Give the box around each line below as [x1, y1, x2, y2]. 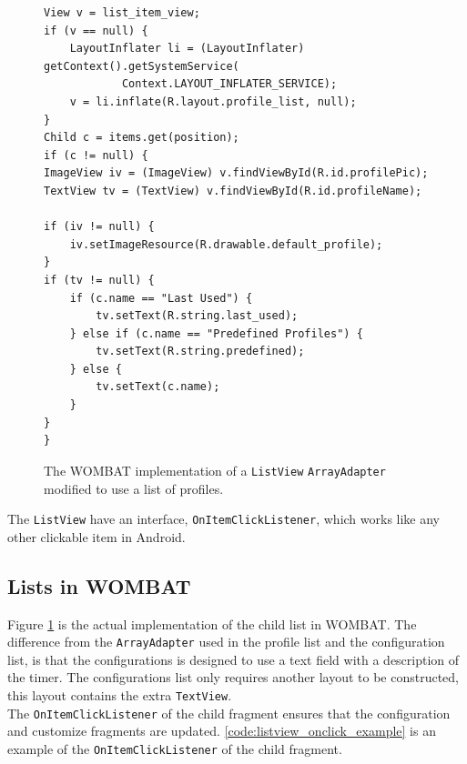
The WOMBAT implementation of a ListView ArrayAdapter [44, 460, 386, 479]
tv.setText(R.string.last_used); [96, 309, 299, 323]
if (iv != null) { [44, 220, 155, 234]
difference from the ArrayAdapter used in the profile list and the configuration [7, 632, 445, 651]
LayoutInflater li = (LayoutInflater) [69, 42, 305, 55]
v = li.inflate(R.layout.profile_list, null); [69, 95, 357, 108]
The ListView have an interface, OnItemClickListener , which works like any [7, 509, 441, 528]
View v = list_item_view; [44, 6, 200, 19]
